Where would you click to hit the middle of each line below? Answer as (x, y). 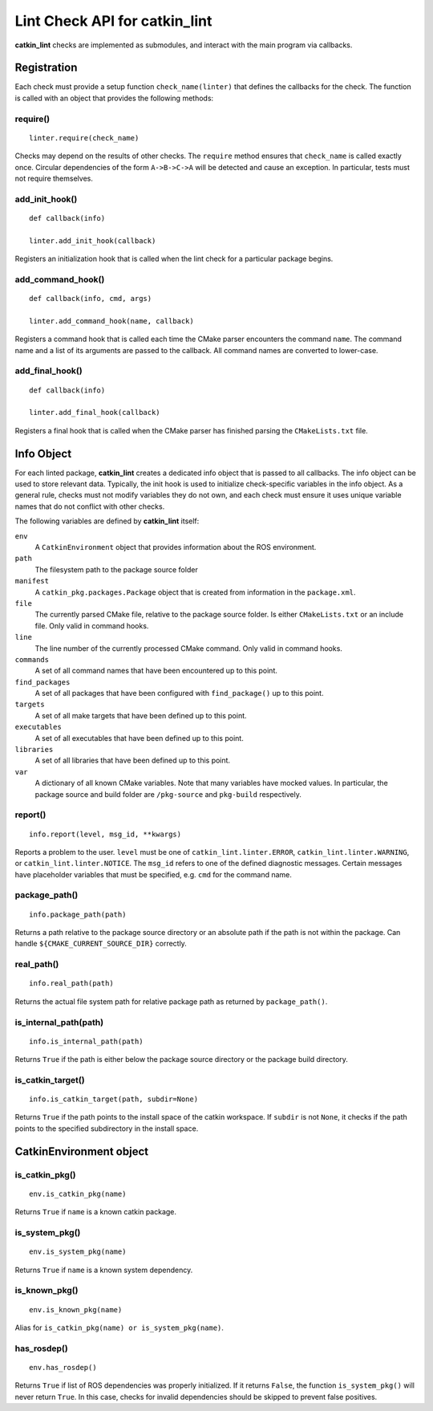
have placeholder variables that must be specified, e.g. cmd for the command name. (154, 874)
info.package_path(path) (78, 914)
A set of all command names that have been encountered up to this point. (156, 671)
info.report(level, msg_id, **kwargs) (105, 834)
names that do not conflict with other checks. (90, 506)
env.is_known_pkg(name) (76, 1309)
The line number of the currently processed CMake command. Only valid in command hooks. (188, 648)
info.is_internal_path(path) (86, 1041)
